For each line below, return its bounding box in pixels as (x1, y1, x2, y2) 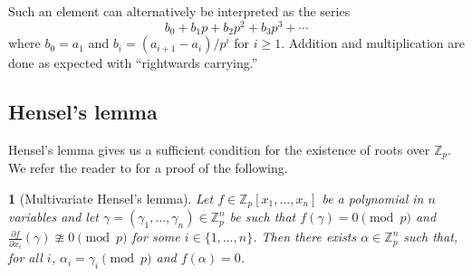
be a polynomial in (322, 188, 424, 207)
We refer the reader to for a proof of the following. (8, 158, 288, 177)
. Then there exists (253, 227, 357, 246)
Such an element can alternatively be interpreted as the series (8, 2, 351, 20)
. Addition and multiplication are (281, 33, 465, 52)
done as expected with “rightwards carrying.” (8, 53, 258, 72)
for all (8, 248, 43, 267)
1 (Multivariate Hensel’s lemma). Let (8, 188, 214, 207)
